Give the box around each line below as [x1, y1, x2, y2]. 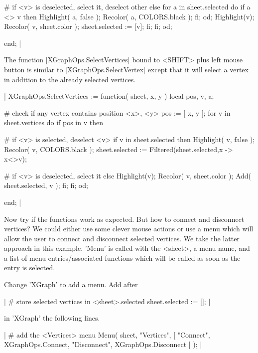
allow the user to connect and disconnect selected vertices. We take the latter [4, 233, 240, 243]
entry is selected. [4, 262, 55, 273]
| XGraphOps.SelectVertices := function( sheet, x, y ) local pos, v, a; [4, 91, 214, 101]
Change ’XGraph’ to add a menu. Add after [4, 279, 138, 290]
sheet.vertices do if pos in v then [4, 117, 103, 128]
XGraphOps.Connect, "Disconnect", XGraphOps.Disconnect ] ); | [4, 339, 202, 350]
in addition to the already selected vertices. [4, 74, 136, 84]
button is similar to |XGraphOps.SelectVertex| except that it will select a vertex [4, 64, 249, 74]
